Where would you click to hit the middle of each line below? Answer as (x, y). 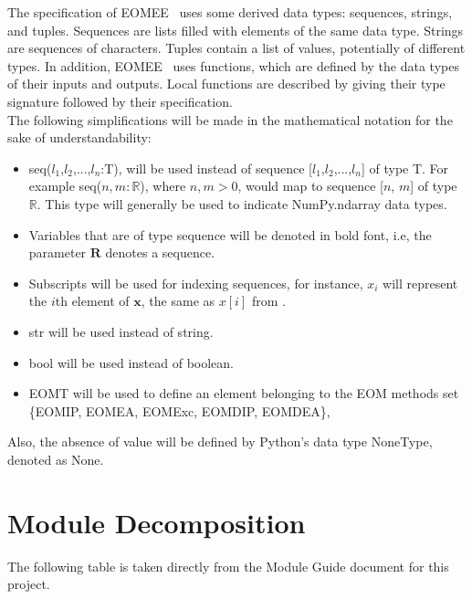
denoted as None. (56, 459)
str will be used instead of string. (121, 331)
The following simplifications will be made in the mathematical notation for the (230, 119)
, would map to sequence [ (310, 186)
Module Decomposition (157, 522)
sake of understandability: (79, 137)
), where (163, 186)
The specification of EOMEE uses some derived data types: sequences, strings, (230, 12)
